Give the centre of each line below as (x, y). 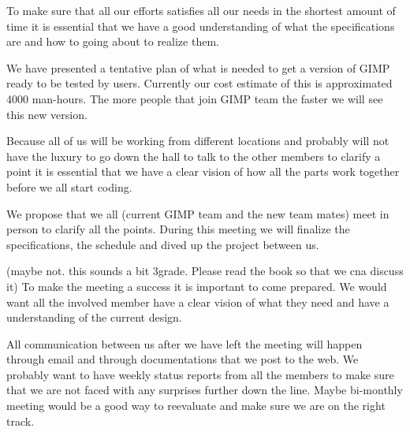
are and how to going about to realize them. (113, 41)
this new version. (47, 114)
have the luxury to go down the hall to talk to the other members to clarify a (194, 156)
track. (20, 421)
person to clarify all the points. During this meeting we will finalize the (178, 229)
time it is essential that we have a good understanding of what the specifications (201, 26)
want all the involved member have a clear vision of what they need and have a (198, 302)
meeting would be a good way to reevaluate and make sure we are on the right (196, 406)
